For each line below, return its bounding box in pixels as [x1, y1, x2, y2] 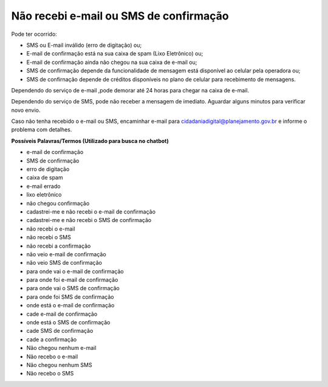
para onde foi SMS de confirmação [26, 293, 114, 301]
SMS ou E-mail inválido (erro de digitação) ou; [26, 41, 142, 49]
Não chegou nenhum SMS [26, 361, 92, 368]
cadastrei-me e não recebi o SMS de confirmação [26, 217, 152, 224]
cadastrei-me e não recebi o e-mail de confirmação [26, 207, 156, 215]
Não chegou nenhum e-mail [26, 344, 97, 352]
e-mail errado [26, 183, 61, 190]
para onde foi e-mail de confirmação [26, 276, 118, 284]
